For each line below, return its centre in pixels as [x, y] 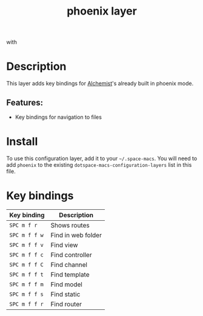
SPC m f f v [27, 245]
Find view [64, 245]
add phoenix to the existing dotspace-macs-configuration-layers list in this [99, 164]
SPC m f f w [27, 235]
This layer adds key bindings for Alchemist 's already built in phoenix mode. [100, 84]
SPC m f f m [27, 284]
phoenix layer [102, 11]
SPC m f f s [27, 294]
